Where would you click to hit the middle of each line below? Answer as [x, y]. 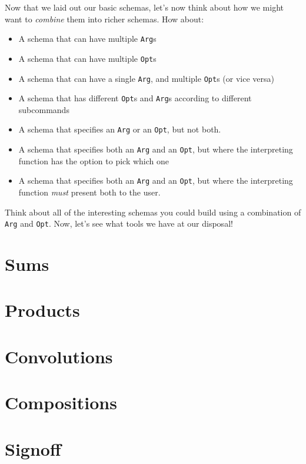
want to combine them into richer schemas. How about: [104, 19]
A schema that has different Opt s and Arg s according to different [135, 98]
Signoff [33, 448]
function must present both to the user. [89, 192]
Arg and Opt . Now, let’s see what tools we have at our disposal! [119, 223]
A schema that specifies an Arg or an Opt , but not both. [120, 129]
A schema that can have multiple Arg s [87, 39]
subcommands [44, 109]
